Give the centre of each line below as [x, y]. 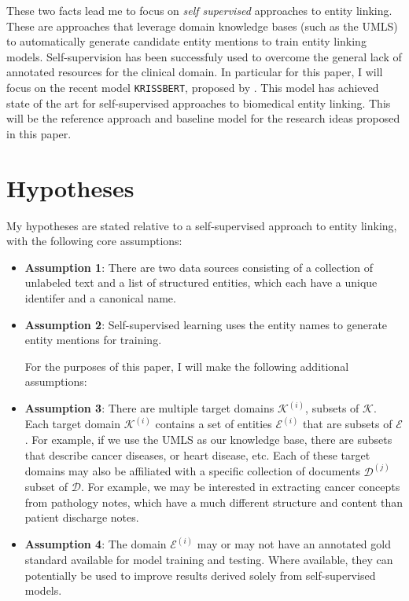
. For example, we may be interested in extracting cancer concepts [240, 487]
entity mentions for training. [93, 340]
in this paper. [39, 133]
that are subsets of [348, 424]
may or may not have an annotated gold [294, 544]
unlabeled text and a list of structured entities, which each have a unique [201, 282]
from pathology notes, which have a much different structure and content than [214, 502]
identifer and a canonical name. [100, 297]
